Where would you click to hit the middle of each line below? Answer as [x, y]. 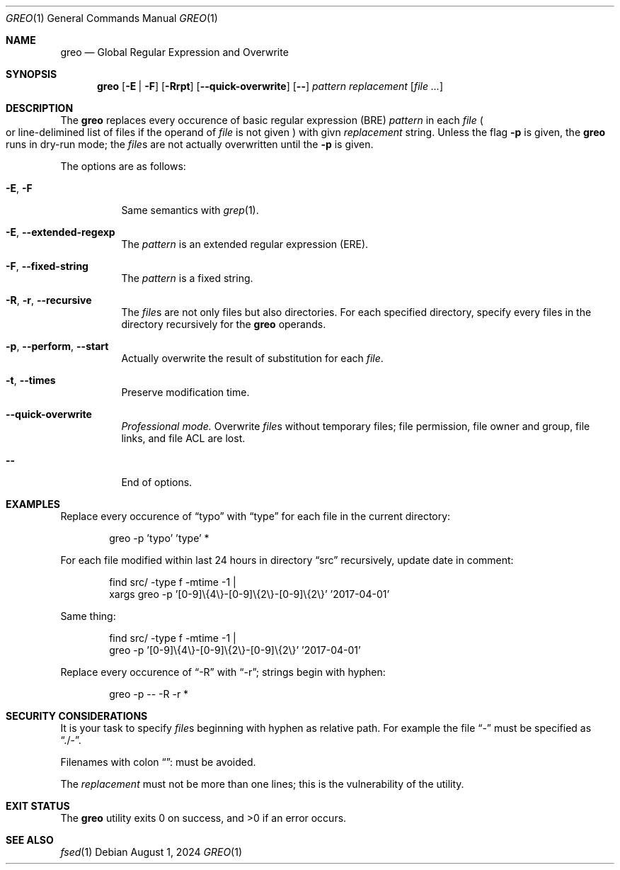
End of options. [157, 482]
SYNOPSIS [31, 74]
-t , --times [31, 380]
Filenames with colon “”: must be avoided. [158, 762]
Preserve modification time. [185, 392]
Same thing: [88, 616]
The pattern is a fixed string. [187, 278]
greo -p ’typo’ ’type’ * [159, 538]
